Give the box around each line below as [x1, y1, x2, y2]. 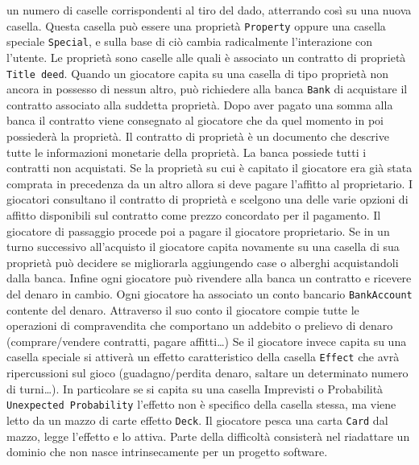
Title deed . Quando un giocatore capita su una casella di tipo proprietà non [6, 64, 389, 81]
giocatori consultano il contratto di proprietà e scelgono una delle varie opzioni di [6, 191, 409, 208]
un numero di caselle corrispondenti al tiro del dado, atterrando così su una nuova [6, 2, 412, 18]
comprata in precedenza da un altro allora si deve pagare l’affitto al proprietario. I [6, 175, 413, 191]
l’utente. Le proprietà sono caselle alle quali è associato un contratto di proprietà [6, 48, 406, 65]
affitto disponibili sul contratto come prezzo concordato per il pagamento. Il [6, 206, 381, 223]
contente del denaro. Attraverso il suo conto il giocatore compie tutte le [6, 301, 359, 318]
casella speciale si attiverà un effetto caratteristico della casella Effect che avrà [6, 348, 400, 365]
